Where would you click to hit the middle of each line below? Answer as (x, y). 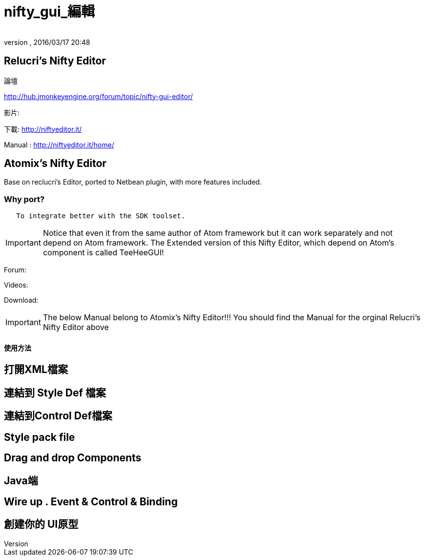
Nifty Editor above (76, 327)
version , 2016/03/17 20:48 (47, 42)
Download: (21, 300)
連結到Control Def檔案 (58, 416)
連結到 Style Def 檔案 (55, 393)
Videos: (16, 285)
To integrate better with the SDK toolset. (101, 216)
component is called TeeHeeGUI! (103, 253)
